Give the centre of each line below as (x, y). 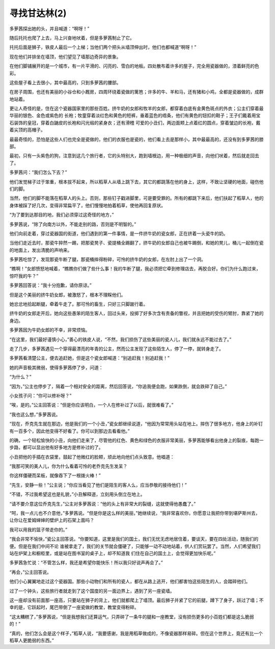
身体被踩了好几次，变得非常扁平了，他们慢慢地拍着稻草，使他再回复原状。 (87, 205)
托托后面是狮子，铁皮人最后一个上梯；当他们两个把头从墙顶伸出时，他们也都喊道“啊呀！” (103, 47)
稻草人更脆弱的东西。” (32, 640)
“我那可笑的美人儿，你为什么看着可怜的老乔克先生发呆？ (68, 466)
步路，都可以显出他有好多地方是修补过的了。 (56, 447)
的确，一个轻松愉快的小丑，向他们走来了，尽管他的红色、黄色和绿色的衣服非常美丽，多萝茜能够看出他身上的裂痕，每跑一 (136, 440)
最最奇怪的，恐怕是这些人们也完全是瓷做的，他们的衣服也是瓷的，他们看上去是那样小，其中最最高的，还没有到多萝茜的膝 (136, 139)
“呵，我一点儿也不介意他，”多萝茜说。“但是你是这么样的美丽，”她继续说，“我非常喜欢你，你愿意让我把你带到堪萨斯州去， (135, 513)
